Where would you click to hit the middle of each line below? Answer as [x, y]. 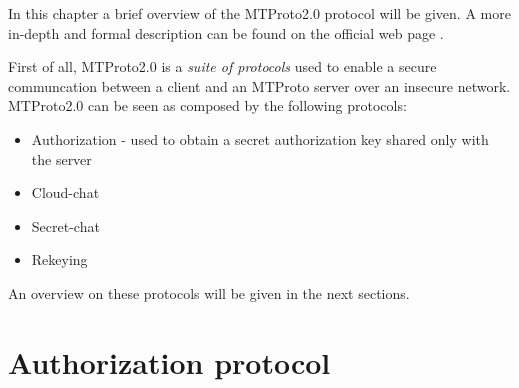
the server [61, 158]
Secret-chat [65, 225]
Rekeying [59, 259]
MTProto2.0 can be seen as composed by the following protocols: [207, 105]
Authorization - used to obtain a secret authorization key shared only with [260, 138]
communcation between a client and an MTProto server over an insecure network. [259, 85]
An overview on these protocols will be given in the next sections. [209, 292]
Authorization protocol [169, 361]
